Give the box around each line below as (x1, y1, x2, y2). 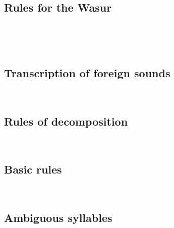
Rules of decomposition (4, 113, 128, 129)
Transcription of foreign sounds (4, 65, 170, 80)
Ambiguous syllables (4, 210, 112, 225)
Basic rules (4, 161, 62, 177)
